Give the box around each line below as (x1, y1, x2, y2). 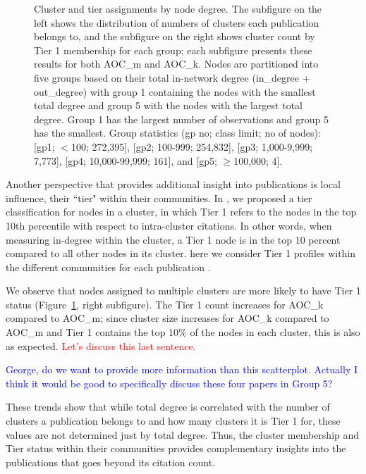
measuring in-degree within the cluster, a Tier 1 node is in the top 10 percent (6, 232, 341, 247)
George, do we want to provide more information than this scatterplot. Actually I (6, 362, 358, 377)
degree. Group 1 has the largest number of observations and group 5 (34, 111, 329, 126)
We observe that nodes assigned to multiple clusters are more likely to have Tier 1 (6, 283, 361, 298)
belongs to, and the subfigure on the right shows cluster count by (34, 29, 315, 44)
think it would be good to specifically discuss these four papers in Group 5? (6, 375, 333, 390)
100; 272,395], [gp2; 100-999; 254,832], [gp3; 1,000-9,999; (71, 139, 313, 154)
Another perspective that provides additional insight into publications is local (6, 177, 341, 192)
